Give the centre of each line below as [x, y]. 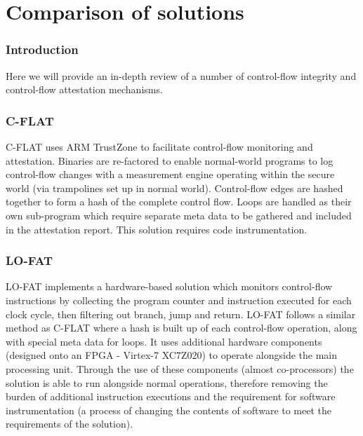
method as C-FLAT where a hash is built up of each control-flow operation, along [181, 328]
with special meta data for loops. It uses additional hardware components [164, 341]
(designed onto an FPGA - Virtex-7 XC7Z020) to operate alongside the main [172, 355]
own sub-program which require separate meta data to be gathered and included [179, 215]
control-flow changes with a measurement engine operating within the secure [170, 174]
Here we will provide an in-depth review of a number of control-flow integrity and [181, 75]
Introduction [42, 49]
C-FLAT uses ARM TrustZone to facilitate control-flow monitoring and [159, 147]
